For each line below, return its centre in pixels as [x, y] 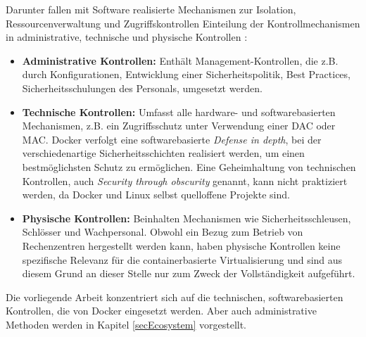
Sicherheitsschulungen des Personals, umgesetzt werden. [142, 88]
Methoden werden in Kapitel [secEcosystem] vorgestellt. [126, 324]
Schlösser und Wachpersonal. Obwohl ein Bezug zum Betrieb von [163, 232]
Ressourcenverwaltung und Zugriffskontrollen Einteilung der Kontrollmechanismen [183, 23]
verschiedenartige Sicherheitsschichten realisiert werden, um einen [163, 153]
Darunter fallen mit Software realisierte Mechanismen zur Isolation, [151, 9]
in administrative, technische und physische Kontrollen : [127, 37]
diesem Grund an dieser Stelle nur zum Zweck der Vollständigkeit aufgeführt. [189, 273]
